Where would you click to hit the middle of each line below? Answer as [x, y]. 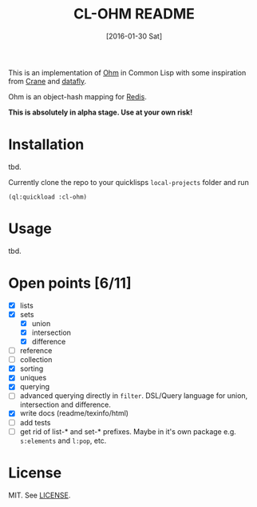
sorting [32, 368]
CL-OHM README [134, 14]
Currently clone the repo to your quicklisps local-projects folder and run [128, 182]
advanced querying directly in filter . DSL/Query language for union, [134, 396]
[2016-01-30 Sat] [134, 36]
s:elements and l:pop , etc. [63, 441]
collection [36, 360]
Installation [46, 145]
